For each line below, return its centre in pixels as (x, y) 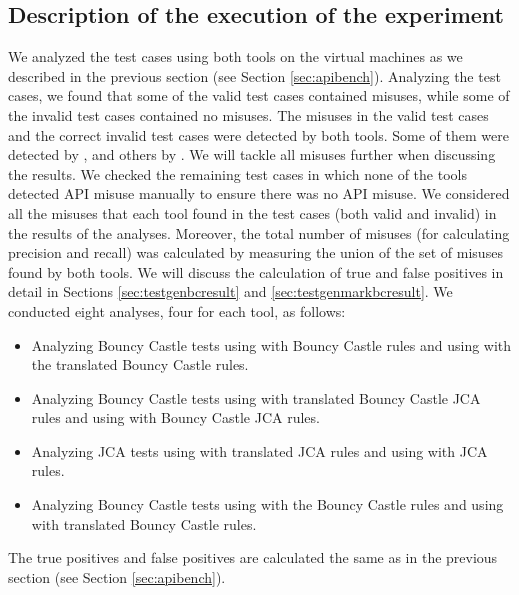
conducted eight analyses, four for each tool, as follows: (177, 310)
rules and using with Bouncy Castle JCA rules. (175, 417)
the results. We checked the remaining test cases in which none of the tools (237, 173)
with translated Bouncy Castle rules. (144, 523)
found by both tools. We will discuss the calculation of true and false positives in (256, 271)
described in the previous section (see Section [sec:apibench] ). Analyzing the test (254, 75)
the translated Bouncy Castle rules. (140, 364)
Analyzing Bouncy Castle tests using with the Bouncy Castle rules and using (267, 504)
